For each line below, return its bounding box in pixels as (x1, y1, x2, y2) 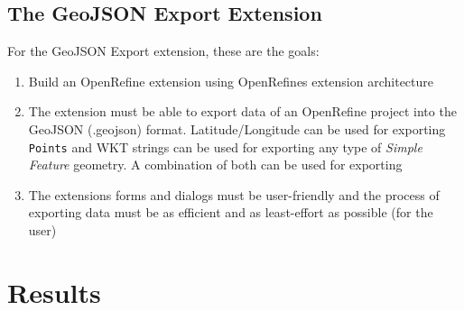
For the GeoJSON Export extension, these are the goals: (7, 41, 320, 60)
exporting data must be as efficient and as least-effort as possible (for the (28, 203, 433, 222)
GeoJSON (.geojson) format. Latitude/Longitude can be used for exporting (28, 119, 446, 138)
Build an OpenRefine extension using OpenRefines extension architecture (28, 71, 434, 90)
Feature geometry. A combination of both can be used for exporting (28, 155, 403, 174)
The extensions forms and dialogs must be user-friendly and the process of (28, 185, 440, 204)
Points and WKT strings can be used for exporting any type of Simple (28, 137, 422, 156)
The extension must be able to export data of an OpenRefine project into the (28, 102, 457, 121)
